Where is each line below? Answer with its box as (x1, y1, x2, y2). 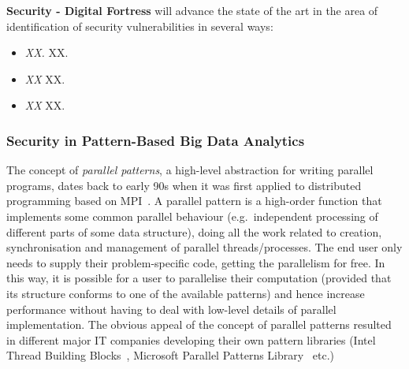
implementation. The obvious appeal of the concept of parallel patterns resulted (6, 316, 392, 333)
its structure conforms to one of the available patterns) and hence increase (6, 285, 365, 301)
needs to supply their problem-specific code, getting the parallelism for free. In (6, 254, 385, 270)
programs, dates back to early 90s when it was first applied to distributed (6, 177, 362, 193)
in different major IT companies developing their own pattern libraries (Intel (6, 331, 376, 348)
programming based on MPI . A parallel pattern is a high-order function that (6, 192, 382, 209)
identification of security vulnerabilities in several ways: (6, 17, 273, 34)
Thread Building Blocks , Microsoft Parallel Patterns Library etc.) (6, 347, 335, 363)
